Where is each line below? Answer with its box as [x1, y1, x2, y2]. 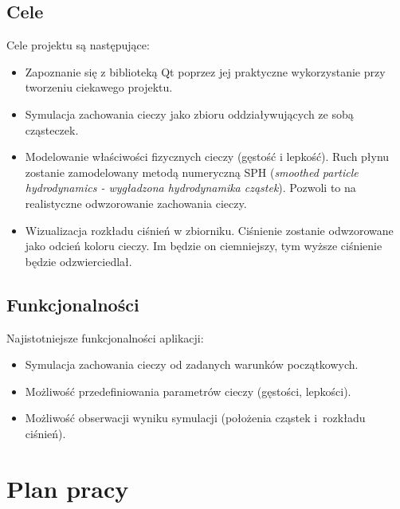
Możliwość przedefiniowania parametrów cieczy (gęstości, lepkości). [25, 382, 351, 399]
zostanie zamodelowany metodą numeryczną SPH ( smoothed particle [25, 163, 359, 180]
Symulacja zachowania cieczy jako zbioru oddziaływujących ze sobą [25, 105, 354, 122]
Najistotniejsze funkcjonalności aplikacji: [6, 329, 204, 346]
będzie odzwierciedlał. [25, 253, 132, 269]
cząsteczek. [25, 121, 79, 138]
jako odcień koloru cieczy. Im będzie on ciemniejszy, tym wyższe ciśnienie [25, 237, 382, 254]
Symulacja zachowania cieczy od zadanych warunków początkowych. [25, 356, 359, 373]
